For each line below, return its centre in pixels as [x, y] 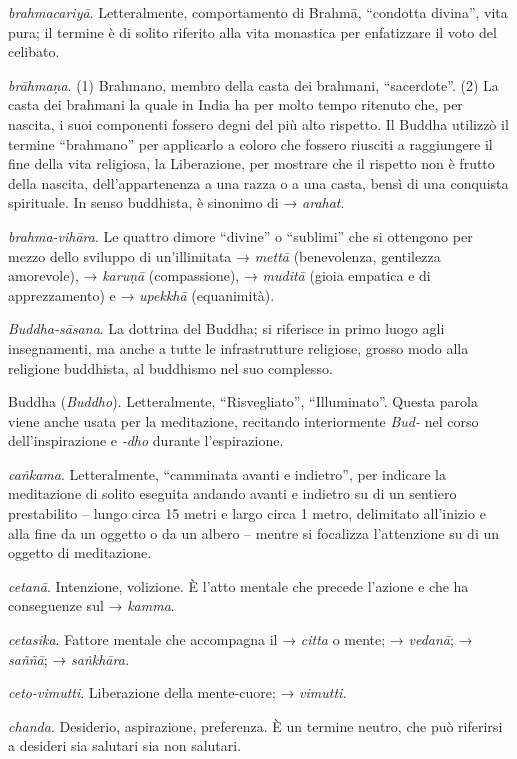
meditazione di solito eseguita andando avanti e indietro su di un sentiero [232, 493]
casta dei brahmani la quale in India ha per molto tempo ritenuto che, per [235, 104]
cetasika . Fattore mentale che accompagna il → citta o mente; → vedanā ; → [240, 639]
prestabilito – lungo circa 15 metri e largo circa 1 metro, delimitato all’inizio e [247, 513]
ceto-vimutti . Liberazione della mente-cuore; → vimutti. [177, 692]
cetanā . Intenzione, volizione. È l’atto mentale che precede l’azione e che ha [238, 585]
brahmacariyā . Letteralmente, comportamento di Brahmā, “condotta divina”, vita [258, 12]
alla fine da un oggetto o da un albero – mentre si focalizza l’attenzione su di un [254, 532]
